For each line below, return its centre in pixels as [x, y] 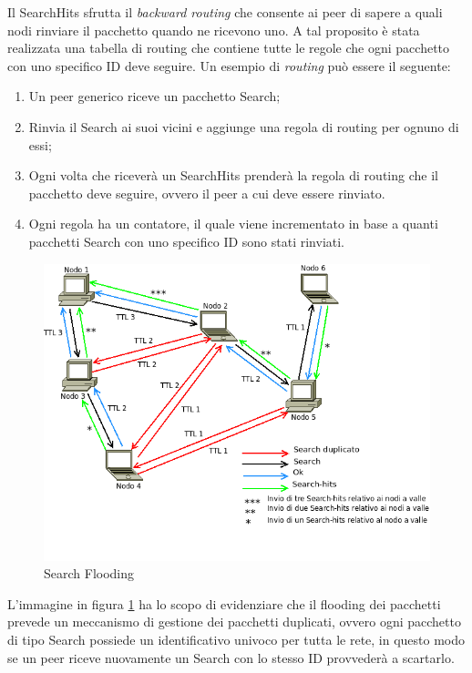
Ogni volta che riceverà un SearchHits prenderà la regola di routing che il [233, 175]
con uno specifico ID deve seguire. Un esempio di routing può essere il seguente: [229, 65]
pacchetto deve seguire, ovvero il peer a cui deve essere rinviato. [207, 193]
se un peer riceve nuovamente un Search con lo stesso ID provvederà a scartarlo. [231, 657]
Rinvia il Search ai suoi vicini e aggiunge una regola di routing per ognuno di [244, 126]
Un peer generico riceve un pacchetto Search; [154, 96]
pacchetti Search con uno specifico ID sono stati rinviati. [187, 241]
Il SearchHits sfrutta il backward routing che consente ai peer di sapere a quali [225, 12]
